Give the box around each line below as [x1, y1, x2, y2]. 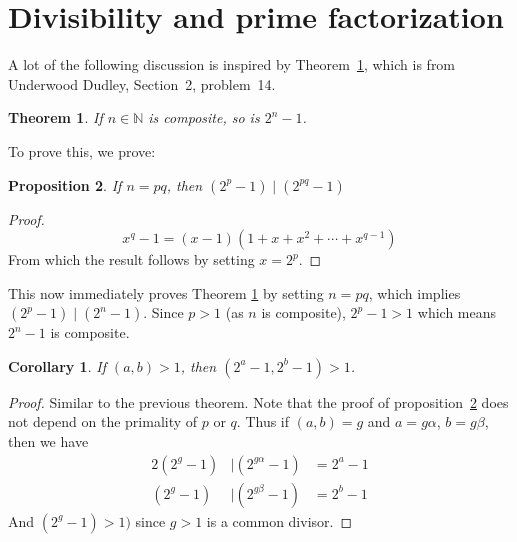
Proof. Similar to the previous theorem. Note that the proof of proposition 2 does [8, 391, 509, 412]
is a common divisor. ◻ [206, 510, 353, 531]
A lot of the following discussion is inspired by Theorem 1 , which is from [8, 54, 456, 75]
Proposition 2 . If [8, 174, 122, 195]
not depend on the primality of [8, 411, 198, 432]
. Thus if [236, 411, 290, 432]
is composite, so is [148, 107, 260, 128]
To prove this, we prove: [8, 140, 156, 161]
